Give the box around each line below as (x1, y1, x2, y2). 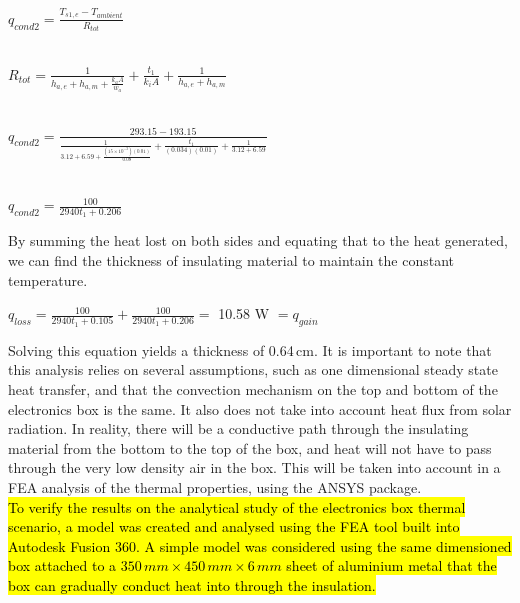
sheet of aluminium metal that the (286, 555, 497, 576)
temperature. (8, 269, 88, 290)
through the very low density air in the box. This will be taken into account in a (8, 457, 501, 478)
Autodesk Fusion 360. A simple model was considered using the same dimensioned (8, 535, 512, 556)
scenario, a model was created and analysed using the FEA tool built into (8, 516, 460, 537)
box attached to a (8, 555, 117, 576)
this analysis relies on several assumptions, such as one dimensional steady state (8, 359, 498, 380)
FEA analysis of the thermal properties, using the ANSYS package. (8, 477, 422, 498)
